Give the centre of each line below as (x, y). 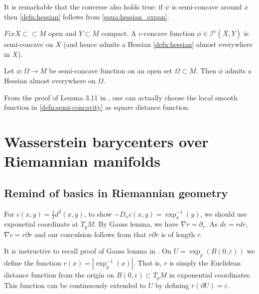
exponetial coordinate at (41, 224)
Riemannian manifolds (82, 161)
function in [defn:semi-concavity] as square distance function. (97, 107)
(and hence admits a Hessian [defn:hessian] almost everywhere (158, 44)
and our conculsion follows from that (90, 234)
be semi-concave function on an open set (111, 71)
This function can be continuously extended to (75, 285)
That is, (150, 263)
